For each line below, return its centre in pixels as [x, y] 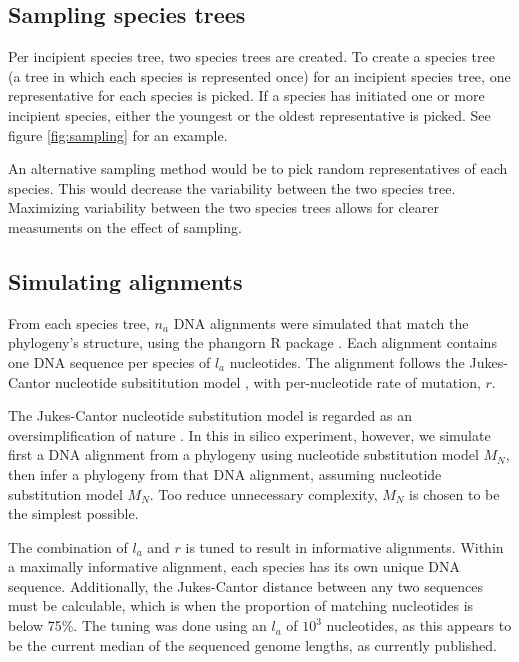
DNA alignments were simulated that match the [321, 322]
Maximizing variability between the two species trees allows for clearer [223, 207]
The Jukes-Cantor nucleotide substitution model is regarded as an [210, 415]
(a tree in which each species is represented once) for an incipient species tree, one [259, 75]
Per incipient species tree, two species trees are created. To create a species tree [251, 56]
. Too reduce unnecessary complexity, [263, 493]
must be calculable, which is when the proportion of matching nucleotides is [241, 605]
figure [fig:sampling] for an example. [118, 134]
